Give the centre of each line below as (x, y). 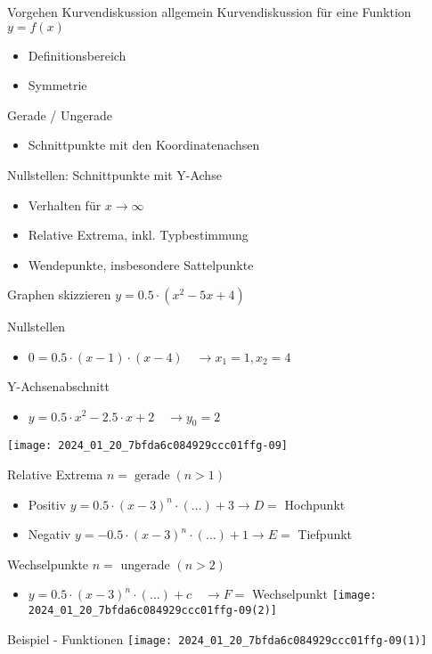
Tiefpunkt (325, 534)
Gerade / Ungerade (60, 114)
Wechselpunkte (48, 564)
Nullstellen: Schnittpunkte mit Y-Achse (114, 174)
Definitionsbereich (77, 55)
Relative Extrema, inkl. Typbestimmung (138, 235)
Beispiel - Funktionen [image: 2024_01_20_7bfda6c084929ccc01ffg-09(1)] (217, 638)
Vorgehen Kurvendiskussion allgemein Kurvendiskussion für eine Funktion (209, 12)
